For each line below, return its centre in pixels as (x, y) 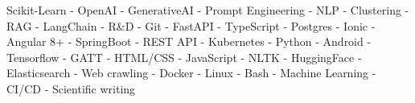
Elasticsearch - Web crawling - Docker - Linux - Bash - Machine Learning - (191, 73)
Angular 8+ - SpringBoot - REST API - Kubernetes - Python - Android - (189, 41)
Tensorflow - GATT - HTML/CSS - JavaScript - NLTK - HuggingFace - (184, 57)
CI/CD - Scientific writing (71, 88)
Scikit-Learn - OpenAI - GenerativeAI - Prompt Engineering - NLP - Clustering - (208, 10)
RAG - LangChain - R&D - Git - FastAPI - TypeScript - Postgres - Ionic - (191, 25)
